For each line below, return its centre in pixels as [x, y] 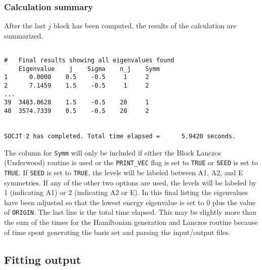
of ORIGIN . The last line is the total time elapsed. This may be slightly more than [130, 212]
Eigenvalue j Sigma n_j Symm [89, 69]
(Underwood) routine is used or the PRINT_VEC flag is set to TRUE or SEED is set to [131, 162]
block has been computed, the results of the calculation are [145, 26]
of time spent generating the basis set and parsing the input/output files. [117, 232]
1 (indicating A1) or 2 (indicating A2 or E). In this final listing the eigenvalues [126, 192]
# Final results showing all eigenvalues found [89, 61]
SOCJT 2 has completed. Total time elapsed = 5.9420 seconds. [120, 136]
